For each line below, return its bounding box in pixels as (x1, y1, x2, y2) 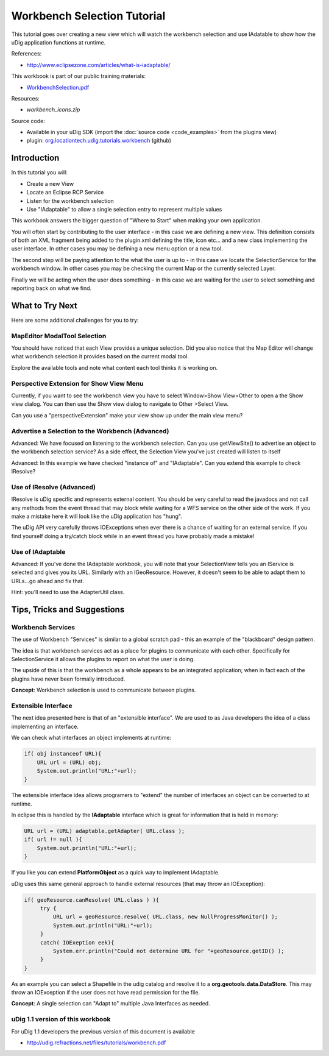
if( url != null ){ (24, 836, 82, 843)
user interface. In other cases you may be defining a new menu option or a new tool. (11, 245, 224, 252)
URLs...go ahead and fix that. (11, 577, 85, 584)
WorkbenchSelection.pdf (26, 83, 90, 91)
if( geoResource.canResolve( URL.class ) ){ (24, 896, 160, 903)
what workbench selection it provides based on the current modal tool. (11, 353, 189, 360)
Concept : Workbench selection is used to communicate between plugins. (11, 686, 196, 694)
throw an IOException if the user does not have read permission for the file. (11, 989, 200, 996)
